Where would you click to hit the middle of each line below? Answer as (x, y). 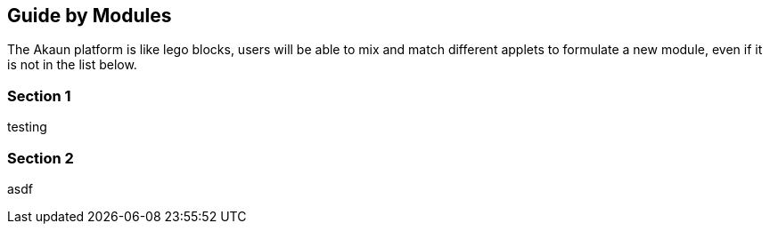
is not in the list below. (72, 65)
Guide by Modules (90, 16)
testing (27, 127)
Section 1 (39, 96)
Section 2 (41, 158)
